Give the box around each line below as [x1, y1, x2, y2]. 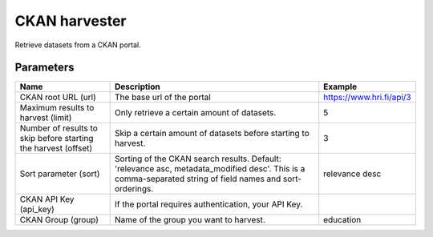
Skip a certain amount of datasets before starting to [115, 128, 310, 139]
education [323, 215, 362, 226]
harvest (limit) [19, 112, 72, 123]
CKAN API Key [19, 194, 75, 205]
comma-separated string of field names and [115, 173, 281, 184]
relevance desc [323, 168, 382, 179]
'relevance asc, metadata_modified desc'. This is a [115, 163, 306, 175]
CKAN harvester [14, 12, 127, 30]
